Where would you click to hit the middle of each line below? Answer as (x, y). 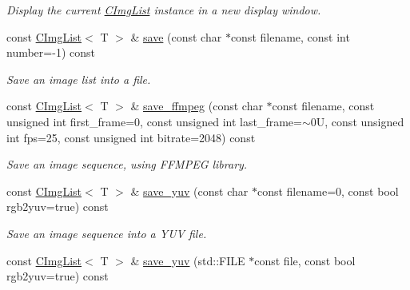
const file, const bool (305, 260)
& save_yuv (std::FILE (188, 260)
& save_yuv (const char (189, 191)
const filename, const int (290, 36)
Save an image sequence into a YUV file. (107, 233)
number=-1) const (51, 52)
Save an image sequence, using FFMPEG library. (127, 164)
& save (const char (176, 36)
